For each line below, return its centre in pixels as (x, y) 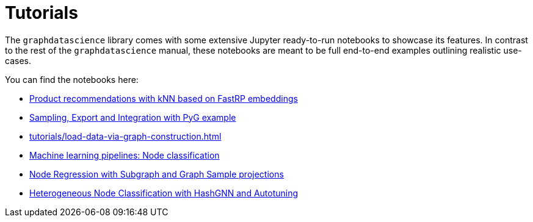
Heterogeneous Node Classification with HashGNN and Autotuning (164, 193)
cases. (18, 60)
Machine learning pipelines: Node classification (125, 155)
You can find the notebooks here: (72, 79)
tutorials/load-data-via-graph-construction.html (125, 136)
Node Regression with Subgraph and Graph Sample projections (157, 174)
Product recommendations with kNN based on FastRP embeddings (164, 98)
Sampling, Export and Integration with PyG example (133, 117)
